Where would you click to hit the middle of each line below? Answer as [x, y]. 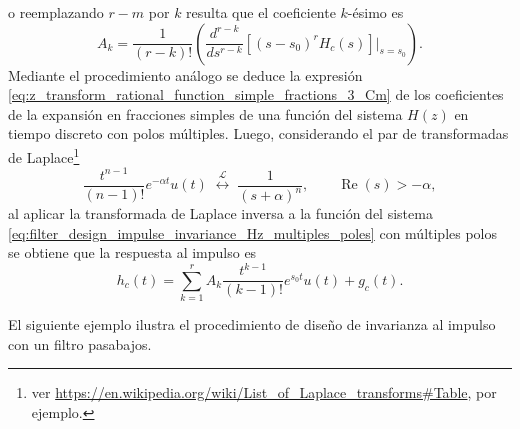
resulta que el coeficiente [261, 12]
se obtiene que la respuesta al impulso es [132, 252]
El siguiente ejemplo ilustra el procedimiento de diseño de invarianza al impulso [252, 324]
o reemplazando [56, 12]
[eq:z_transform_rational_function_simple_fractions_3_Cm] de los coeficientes [256, 94]
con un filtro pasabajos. [80, 343]
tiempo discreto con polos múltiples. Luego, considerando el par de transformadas [258, 133]
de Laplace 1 [44, 155]
